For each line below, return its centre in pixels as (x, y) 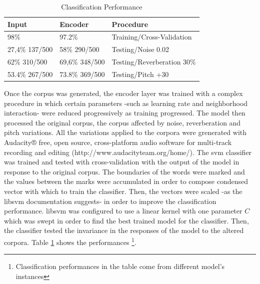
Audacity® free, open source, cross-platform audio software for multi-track (118, 142)
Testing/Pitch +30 (140, 74)
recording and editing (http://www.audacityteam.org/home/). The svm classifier (128, 152)
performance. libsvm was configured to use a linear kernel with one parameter (123, 211)
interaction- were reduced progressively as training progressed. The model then (125, 113)
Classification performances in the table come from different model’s (120, 266)
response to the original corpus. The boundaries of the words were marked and (124, 171)
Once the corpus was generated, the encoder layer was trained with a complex (123, 93)
